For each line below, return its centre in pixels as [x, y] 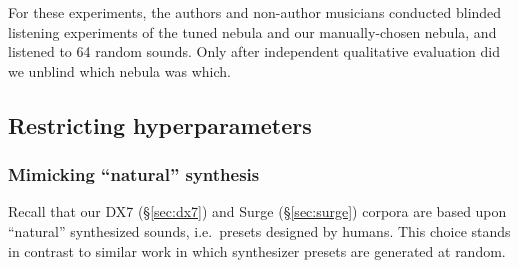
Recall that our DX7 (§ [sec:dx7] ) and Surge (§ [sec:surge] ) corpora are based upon [257, 211]
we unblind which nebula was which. [119, 70]
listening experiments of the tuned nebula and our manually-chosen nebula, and [252, 31]
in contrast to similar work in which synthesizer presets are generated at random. [257, 250]
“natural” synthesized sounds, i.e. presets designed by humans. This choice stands [259, 230]
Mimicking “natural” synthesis [134, 174]
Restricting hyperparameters [160, 124]
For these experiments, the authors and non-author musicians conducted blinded [255, 12]
